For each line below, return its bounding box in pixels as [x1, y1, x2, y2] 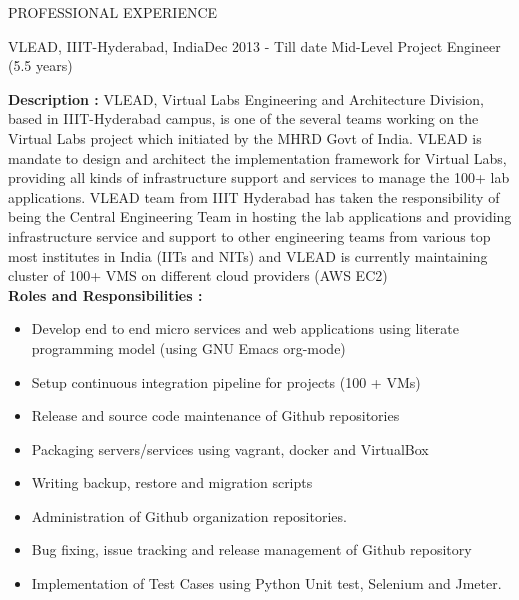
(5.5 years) [8, 55, 73, 76]
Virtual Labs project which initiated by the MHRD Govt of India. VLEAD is [8, 127, 482, 148]
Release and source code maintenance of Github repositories [31, 405, 400, 426]
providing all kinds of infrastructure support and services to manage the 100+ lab [8, 167, 510, 188]
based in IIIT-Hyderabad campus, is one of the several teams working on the [8, 108, 479, 129]
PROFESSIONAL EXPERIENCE [8, 2, 218, 22]
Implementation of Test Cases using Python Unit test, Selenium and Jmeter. [31, 573, 502, 594]
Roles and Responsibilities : [8, 284, 203, 305]
